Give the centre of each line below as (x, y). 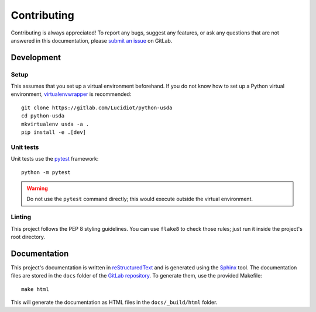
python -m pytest (46, 172)
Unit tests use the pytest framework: (55, 159)
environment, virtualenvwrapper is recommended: (71, 94)
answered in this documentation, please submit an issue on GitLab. (92, 40)
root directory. (28, 237)
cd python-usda (43, 116)
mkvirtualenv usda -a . (55, 124)
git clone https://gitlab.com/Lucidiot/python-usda (97, 108)
